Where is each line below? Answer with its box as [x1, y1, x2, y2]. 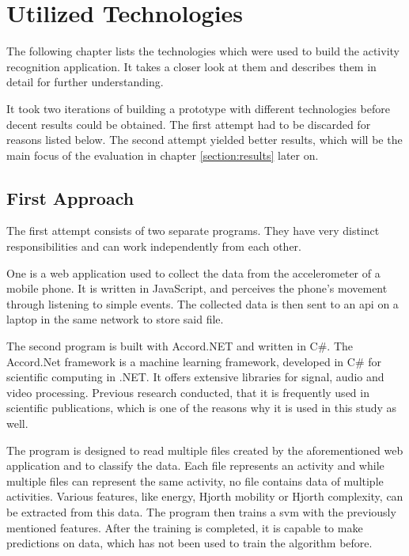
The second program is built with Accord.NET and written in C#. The [6, 338, 354, 354]
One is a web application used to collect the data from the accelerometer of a [6, 264, 381, 281]
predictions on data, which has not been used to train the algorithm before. [6, 535, 373, 551]
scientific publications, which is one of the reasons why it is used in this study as [6, 399, 397, 416]
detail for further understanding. [6, 74, 164, 90]
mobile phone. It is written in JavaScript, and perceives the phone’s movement [6, 280, 388, 297]
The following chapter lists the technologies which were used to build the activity [6, 43, 400, 59]
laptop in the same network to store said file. [6, 311, 224, 327]
